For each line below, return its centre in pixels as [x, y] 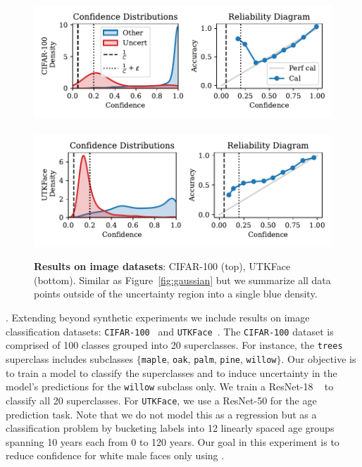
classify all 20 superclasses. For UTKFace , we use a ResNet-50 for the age [161, 400]
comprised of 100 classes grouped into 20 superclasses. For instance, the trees [174, 345]
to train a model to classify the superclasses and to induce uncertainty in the [171, 372]
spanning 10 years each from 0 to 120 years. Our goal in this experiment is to [173, 441]
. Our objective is [319, 358]
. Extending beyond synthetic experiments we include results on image [158, 318]
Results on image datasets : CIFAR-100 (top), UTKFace [162, 266]
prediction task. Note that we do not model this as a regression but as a [161, 414]
